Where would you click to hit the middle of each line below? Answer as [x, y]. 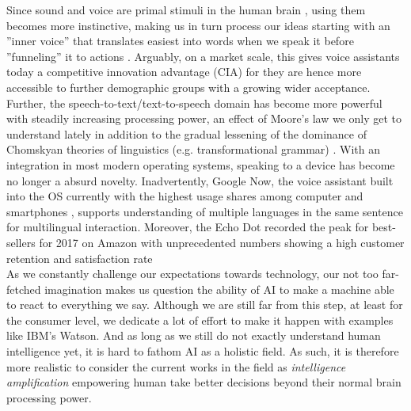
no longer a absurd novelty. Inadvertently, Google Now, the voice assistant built [200, 180]
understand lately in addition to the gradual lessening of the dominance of [186, 133]
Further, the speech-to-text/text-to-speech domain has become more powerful [194, 103]
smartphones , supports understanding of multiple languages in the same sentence [205, 211]
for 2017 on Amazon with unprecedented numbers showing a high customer [222, 242]
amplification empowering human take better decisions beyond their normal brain [204, 382]
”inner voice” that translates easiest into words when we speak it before [180, 41]
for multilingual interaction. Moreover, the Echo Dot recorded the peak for [188, 227]
